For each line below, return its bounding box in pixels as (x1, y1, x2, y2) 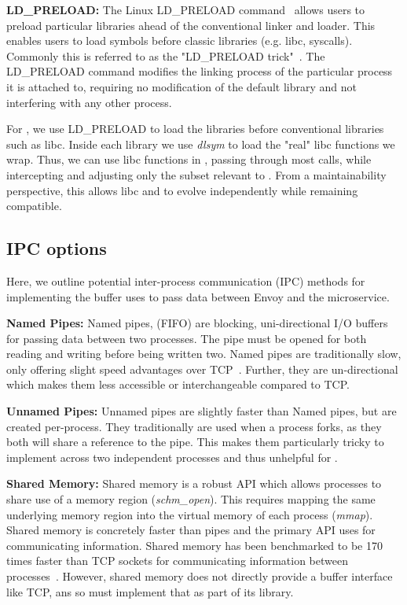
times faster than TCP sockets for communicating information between (6, 552, 348, 569)
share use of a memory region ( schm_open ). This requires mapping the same (6, 491, 376, 507)
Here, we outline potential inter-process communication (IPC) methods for (6, 272, 365, 289)
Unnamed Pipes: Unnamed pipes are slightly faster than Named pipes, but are (6, 403, 397, 419)
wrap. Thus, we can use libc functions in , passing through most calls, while (6, 151, 372, 168)
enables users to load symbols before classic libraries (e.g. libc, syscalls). (6, 32, 353, 49)
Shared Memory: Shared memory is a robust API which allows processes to (6, 475, 382, 492)
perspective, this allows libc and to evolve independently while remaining (6, 182, 358, 198)
